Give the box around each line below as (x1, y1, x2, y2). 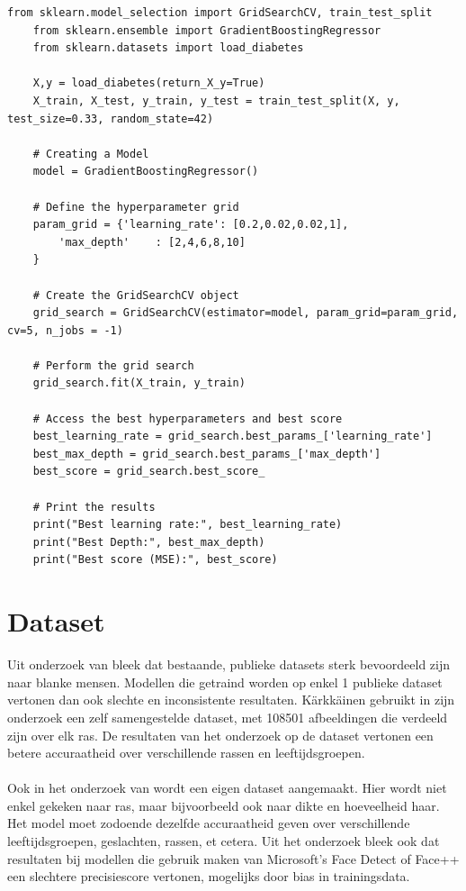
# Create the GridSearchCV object (32, 288, 239, 302)
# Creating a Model (32, 147, 149, 160)
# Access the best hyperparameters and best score (32, 412, 343, 425)
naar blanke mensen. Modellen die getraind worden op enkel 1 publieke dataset (7, 672, 443, 691)
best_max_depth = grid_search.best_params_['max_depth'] (32, 447, 381, 460)
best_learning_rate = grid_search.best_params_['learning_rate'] (32, 430, 433, 443)
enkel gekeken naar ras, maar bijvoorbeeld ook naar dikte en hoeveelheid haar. (7, 796, 440, 814)
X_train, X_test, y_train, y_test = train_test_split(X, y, (32, 94, 400, 107)
